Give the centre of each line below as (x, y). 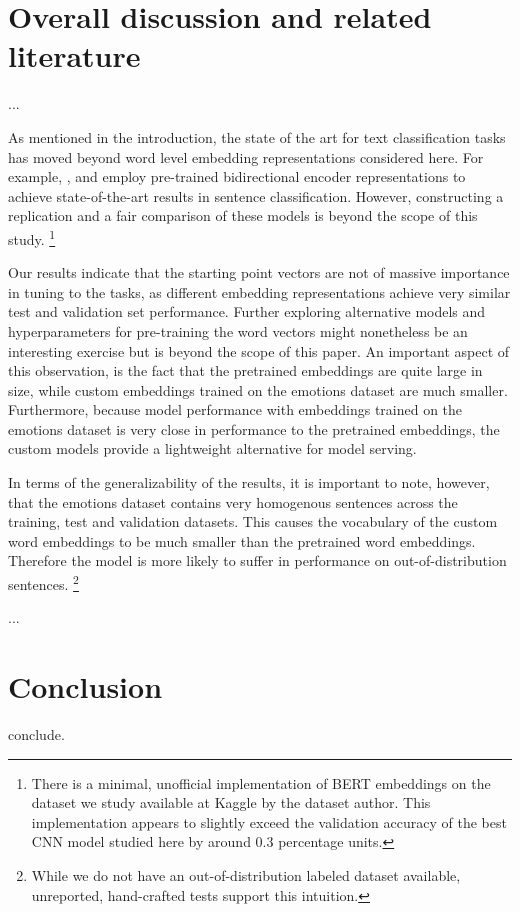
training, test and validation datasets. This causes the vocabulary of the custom (253, 521)
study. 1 (32, 237)
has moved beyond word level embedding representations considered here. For (246, 156)
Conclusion (85, 686)
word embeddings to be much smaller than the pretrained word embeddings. (242, 540)
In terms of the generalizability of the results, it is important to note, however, (249, 482)
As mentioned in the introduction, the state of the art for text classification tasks (257, 136)
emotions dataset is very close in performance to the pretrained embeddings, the (254, 428)
